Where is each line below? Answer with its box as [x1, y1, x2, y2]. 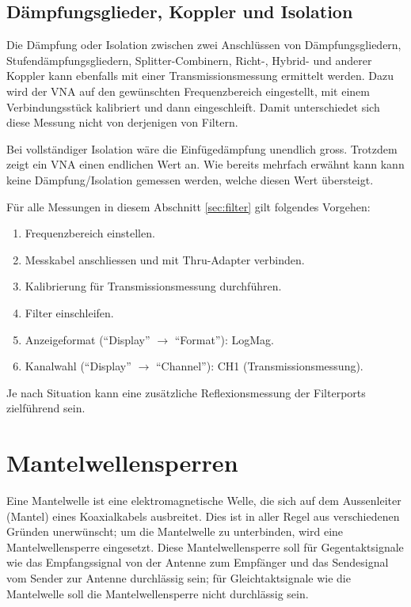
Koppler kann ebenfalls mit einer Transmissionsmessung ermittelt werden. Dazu [6, 67, 394, 84]
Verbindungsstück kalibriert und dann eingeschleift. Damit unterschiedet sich [6, 98, 380, 115]
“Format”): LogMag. [174, 331, 274, 347]
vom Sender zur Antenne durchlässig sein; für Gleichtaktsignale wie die [6, 569, 351, 586]
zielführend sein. [6, 400, 86, 416]
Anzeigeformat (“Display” [25, 331, 150, 347]
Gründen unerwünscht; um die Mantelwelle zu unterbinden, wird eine [6, 523, 344, 540]
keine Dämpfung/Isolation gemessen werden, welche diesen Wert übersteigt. [6, 171, 374, 188]
